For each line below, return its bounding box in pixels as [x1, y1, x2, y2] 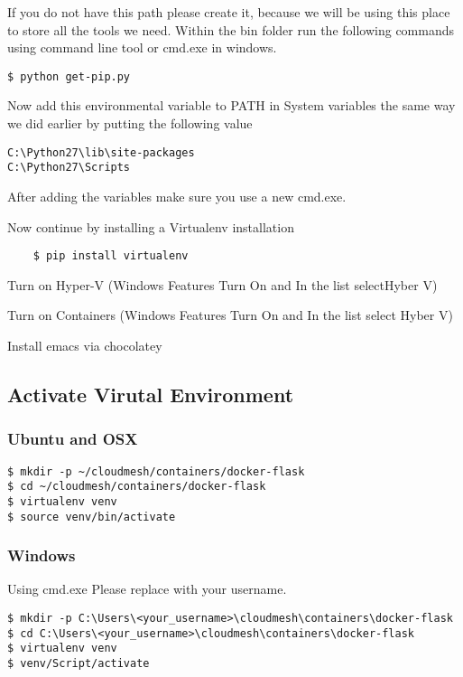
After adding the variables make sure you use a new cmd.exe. [7, 186, 347, 205]
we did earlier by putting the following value [7, 114, 253, 133]
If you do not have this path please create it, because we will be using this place [7, 3, 450, 21]
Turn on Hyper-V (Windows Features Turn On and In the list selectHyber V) [7, 275, 438, 294]
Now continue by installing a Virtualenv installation [7, 217, 294, 236]
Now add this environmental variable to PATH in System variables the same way [7, 96, 456, 115]
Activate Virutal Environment [7, 380, 294, 408]
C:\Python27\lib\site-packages [7, 146, 195, 159]
